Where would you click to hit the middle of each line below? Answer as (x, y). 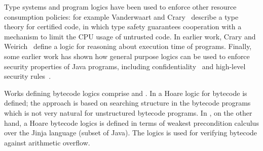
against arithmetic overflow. (47, 142)
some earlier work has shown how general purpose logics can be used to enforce (127, 56)
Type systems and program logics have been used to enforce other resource (120, 7)
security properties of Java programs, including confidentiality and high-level (125, 66)
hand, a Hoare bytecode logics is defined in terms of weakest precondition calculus (131, 122)
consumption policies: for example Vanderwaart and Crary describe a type (121, 16)
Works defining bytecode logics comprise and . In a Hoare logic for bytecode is (126, 93)
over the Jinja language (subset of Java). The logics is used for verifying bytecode (131, 133)
